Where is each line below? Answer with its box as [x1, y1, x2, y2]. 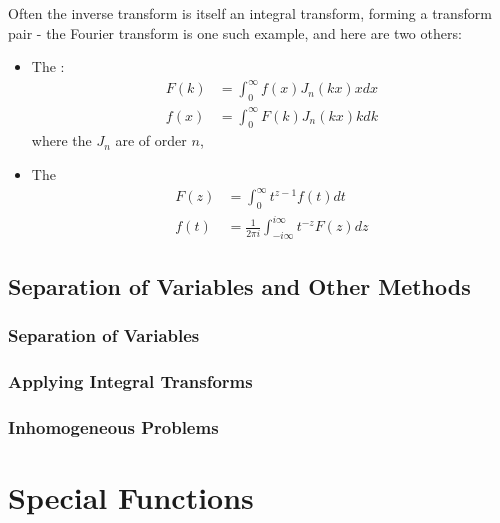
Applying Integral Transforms [8, 368, 253, 393]
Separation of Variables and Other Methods [8, 270, 471, 301]
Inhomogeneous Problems [8, 414, 219, 439]
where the [31, 130, 92, 151]
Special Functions [8, 476, 254, 517]
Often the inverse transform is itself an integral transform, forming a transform [8, 3, 492, 23]
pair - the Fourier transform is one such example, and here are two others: [8, 22, 462, 43]
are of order [115, 130, 187, 151]
